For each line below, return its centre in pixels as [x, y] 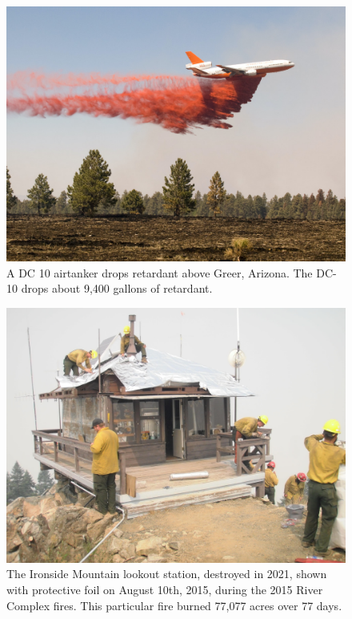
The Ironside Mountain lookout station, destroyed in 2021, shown [167, 574]
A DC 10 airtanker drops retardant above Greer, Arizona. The [160, 272]
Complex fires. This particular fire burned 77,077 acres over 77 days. [174, 605]
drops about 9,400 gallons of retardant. [117, 288]
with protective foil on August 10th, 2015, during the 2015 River [165, 589]
